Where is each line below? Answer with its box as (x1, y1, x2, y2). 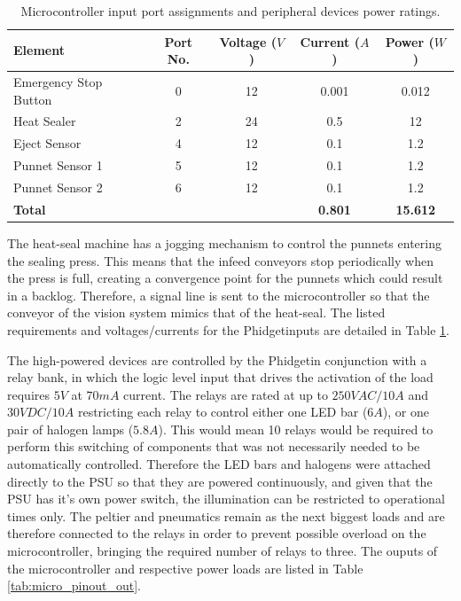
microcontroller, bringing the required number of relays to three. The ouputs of (7, 542, 438, 560)
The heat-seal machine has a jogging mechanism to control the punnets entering (7, 233, 441, 252)
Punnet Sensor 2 (13, 178, 103, 196)
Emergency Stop (13, 73, 103, 91)
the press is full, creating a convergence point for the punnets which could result (7, 269, 443, 287)
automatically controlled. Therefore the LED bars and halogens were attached (7, 455, 431, 473)
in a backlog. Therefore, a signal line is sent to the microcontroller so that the (7, 285, 430, 304)
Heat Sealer (13, 112, 76, 130)
